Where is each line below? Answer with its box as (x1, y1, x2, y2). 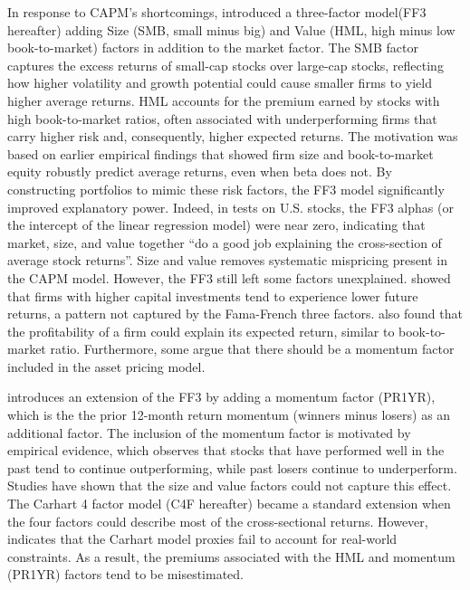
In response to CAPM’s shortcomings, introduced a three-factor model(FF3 (7, 3, 427, 21)
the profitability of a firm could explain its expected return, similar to (7, 321, 395, 340)
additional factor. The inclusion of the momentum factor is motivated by (7, 423, 411, 442)
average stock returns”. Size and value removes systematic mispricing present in (7, 251, 448, 270)
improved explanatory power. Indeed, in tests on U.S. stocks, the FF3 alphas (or (7, 197, 454, 216)
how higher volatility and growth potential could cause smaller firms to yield (7, 73, 433, 92)
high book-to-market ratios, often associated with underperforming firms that (7, 109, 437, 128)
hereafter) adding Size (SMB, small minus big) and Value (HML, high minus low (7, 20, 456, 39)
